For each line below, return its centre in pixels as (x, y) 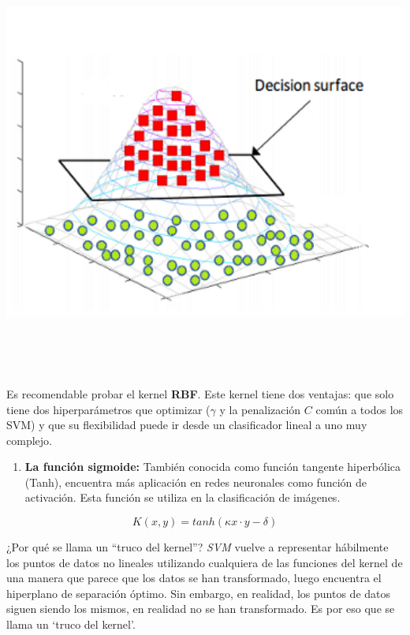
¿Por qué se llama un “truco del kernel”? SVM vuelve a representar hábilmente (198, 547)
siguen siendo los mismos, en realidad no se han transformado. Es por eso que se (201, 609)
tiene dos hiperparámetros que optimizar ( (108, 409)
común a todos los (360, 409)
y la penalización (260, 409)
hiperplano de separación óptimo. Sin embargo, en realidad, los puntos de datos (199, 593)
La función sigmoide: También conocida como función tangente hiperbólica (213, 467)
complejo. (29, 440)
